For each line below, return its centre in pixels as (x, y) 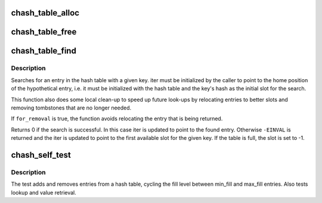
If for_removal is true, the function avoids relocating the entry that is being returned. (117, 118)
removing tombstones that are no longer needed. (71, 108)
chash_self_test (41, 155)
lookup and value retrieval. (44, 192)
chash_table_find (44, 51)
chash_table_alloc (45, 13)
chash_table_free (44, 32)
